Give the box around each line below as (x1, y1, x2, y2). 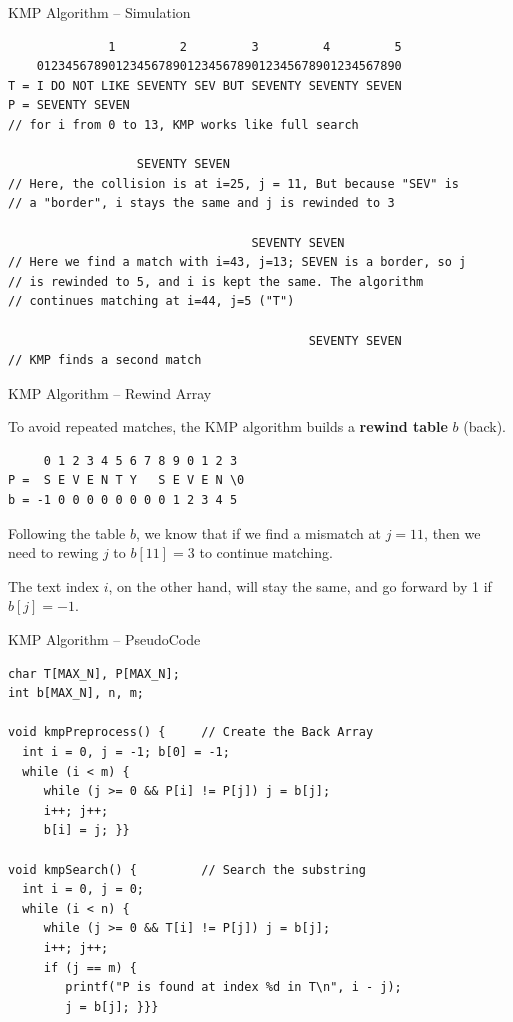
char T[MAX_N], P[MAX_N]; (8, 666, 180, 681)
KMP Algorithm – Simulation (8, 2, 191, 22)
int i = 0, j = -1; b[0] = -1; (22, 745, 230, 759)
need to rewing (8, 542, 99, 563)
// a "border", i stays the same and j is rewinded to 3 (8, 196, 395, 211)
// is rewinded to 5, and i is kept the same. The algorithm (8, 274, 424, 289)
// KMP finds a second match (8, 353, 202, 368)
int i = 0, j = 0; (22, 882, 145, 897)
